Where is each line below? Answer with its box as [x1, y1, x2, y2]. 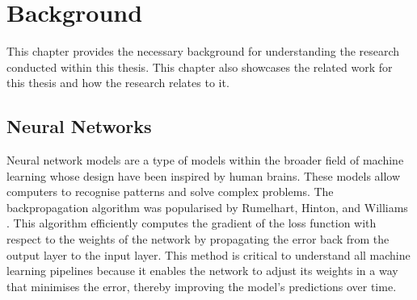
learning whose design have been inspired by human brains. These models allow [6, 167, 401, 184]
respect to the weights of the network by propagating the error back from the [6, 231, 390, 248]
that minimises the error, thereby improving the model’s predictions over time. [6, 277, 397, 294]
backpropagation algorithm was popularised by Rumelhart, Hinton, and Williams [6, 198, 408, 215]
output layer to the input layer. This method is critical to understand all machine [6, 246, 411, 263]
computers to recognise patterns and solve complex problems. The [6, 183, 334, 200]
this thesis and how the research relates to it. [6, 74, 230, 91]
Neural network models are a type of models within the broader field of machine [6, 152, 404, 169]
